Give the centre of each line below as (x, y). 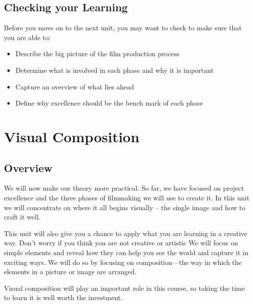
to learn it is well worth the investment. (63, 297)
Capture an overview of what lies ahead (75, 86)
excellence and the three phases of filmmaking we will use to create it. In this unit (127, 197)
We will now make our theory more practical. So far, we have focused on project (124, 188)
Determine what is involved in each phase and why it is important (115, 70)
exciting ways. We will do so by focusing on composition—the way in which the (123, 262)
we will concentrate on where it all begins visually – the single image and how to (125, 207)
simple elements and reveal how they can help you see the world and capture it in (126, 252)
